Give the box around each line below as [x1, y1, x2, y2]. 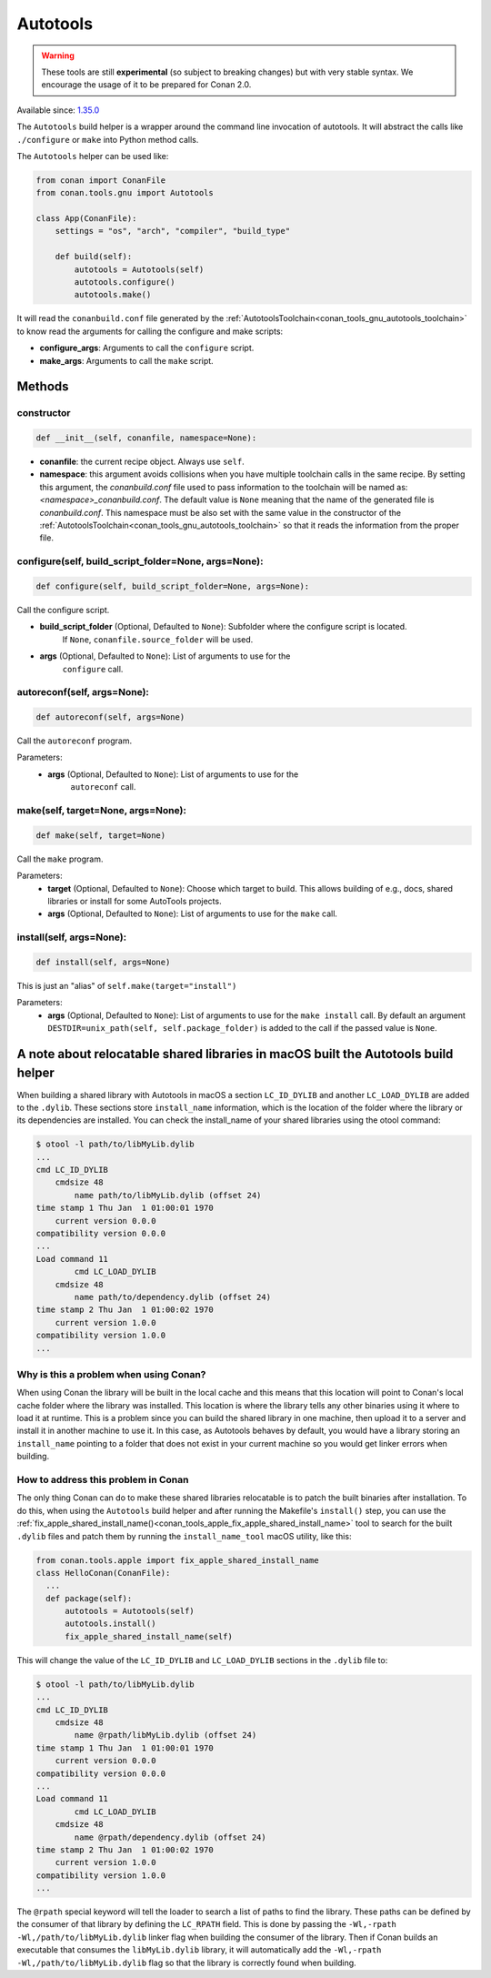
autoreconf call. [70, 782, 136, 792]
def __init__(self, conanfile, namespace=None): [35, 433, 257, 443]
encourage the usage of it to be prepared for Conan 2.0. [41, 79, 252, 90]
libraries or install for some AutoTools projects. [47, 895, 222, 906]
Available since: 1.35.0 [16, 105, 100, 116]
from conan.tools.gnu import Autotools [35, 187, 214, 198]
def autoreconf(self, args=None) [35, 712, 185, 722]
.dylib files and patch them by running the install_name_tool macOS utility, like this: [16, 1530, 352, 1541]
